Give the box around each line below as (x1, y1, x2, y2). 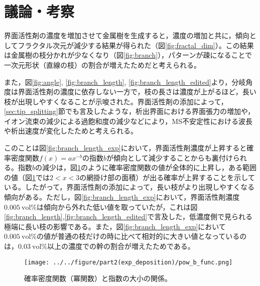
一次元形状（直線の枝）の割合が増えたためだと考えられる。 (4, 59, 201, 70)
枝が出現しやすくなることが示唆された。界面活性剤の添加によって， (4, 96, 228, 106)
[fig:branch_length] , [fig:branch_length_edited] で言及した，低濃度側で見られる (4, 211, 252, 222)
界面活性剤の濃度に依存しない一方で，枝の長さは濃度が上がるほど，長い (18, 86, 256, 97)
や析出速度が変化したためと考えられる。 (4, 125, 138, 136)
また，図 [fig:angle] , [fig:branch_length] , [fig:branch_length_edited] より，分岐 (4, 76, 246, 87)
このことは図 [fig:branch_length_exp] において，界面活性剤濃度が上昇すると (4, 142, 247, 153)
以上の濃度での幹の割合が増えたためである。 (47, 241, 195, 251)
